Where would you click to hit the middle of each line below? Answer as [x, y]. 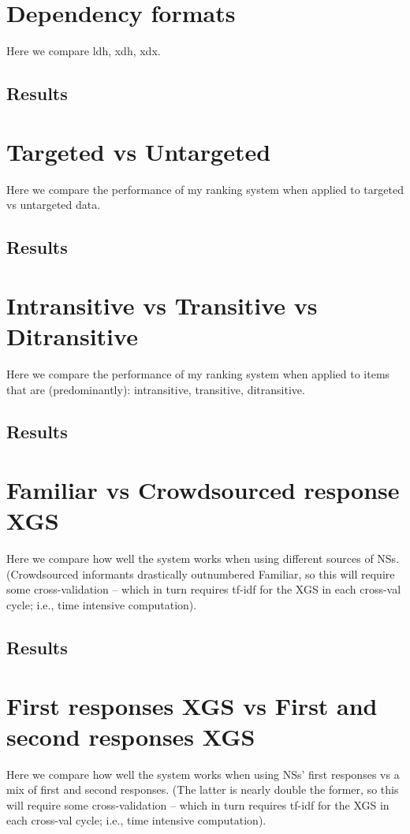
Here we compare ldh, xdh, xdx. [84, 51]
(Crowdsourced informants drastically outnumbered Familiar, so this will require [201, 573]
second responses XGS [131, 736]
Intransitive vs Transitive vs [162, 305]
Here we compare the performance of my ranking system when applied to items [198, 373]
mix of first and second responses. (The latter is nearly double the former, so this [203, 789]
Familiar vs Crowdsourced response [203, 490]
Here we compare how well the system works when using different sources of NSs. [203, 558]
